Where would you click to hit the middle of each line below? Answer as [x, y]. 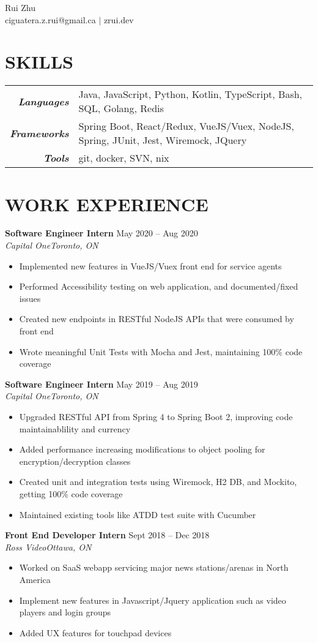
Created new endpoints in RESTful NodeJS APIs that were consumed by [157, 319]
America [35, 579]
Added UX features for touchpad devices [95, 632]
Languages [43, 101]
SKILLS [39, 62]
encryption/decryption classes [75, 461]
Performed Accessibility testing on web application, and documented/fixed [159, 286]
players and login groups [65, 612]
